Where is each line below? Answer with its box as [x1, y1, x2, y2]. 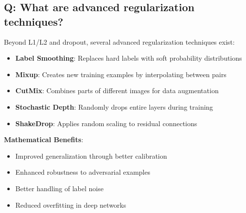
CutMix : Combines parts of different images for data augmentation [15, 85, 219, 96]
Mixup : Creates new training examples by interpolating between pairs [15, 69, 227, 79]
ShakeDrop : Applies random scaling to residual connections [15, 118, 197, 128]
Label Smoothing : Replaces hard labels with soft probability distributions [15, 53, 242, 63]
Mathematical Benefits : [4, 134, 84, 145]
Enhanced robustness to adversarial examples [15, 167, 150, 177]
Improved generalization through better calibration [15, 150, 167, 161]
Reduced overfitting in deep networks [15, 199, 126, 210]
